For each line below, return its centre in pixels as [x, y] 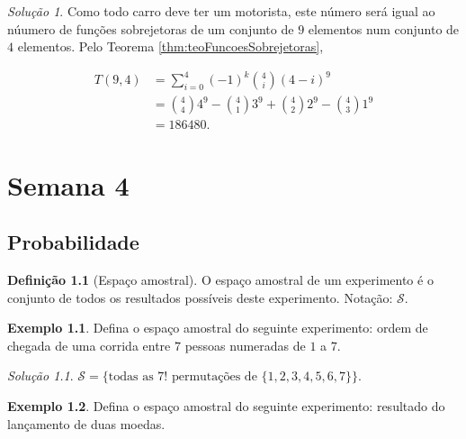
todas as [131, 377]
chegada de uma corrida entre [89, 345]
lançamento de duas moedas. [86, 423]
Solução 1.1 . [40, 375]
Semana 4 [68, 184]
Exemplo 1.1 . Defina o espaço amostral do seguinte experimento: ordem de [218, 328]
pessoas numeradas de [245, 345]
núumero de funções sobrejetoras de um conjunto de [151, 28]
